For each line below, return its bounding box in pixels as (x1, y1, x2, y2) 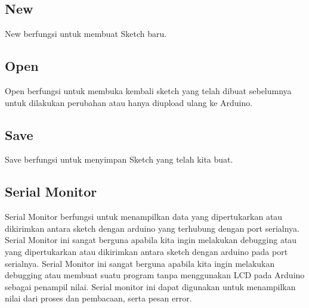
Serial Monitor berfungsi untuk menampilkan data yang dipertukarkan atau (5, 210, 283, 223)
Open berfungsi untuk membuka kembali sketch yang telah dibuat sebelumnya (5, 85, 292, 97)
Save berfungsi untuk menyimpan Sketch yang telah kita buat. (5, 153, 233, 166)
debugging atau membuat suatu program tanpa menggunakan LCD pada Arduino (5, 269, 305, 281)
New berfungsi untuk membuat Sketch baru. (5, 27, 167, 40)
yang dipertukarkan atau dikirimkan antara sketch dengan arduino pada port (5, 245, 288, 257)
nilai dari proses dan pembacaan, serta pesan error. (5, 292, 192, 304)
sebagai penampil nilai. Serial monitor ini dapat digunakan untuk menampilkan (5, 280, 296, 293)
